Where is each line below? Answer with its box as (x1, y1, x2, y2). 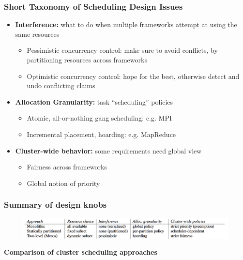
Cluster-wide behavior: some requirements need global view (15, 145, 202, 155)
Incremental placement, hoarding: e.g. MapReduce (27, 129, 176, 139)
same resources (15, 29, 60, 39)
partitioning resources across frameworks (27, 55, 147, 64)
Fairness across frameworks (27, 162, 107, 172)
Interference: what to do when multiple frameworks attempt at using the (15, 19, 237, 30)
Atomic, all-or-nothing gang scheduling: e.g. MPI (27, 113, 172, 123)
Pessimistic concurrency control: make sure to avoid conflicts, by (27, 45, 218, 55)
